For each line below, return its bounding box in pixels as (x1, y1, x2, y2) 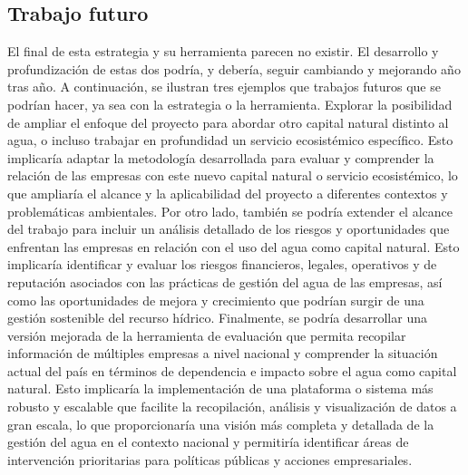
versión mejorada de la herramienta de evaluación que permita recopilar (7, 325, 406, 344)
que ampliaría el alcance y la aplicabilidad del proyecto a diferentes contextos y (7, 183, 448, 202)
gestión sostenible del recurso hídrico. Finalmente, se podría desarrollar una (7, 308, 427, 327)
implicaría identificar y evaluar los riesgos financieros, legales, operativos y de (7, 255, 437, 274)
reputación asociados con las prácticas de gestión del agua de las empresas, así (7, 272, 443, 291)
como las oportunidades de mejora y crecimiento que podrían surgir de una (7, 290, 424, 309)
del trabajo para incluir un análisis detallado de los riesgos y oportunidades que (7, 219, 450, 238)
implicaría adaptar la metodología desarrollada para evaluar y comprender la (7, 148, 434, 167)
